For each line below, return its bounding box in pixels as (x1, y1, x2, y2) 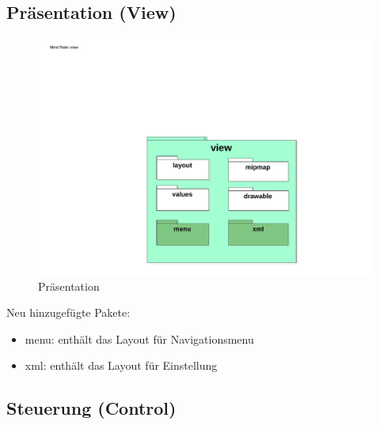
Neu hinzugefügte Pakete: (6, 304, 131, 321)
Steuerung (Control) (6, 396, 177, 420)
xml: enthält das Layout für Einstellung (25, 357, 218, 374)
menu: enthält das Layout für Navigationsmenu (25, 330, 254, 347)
